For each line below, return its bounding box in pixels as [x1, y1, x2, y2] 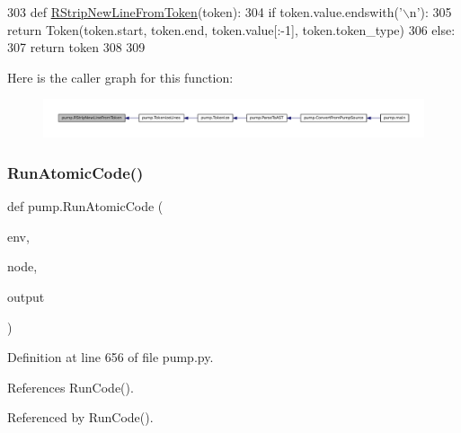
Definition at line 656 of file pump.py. [7, 348, 214, 367]
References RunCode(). [7, 377, 134, 396]
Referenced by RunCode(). [7, 408, 154, 427]
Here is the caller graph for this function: [7, 67, 234, 86]
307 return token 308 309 [7, 38, 146, 57]
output [7, 287, 45, 306]
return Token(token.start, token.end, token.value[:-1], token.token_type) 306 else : [7, 20, 456, 39]
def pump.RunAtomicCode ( [7, 197, 164, 216]
